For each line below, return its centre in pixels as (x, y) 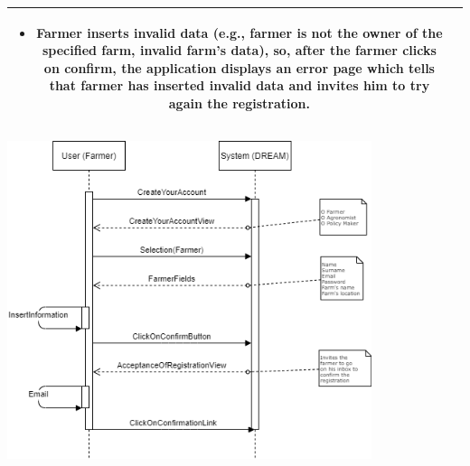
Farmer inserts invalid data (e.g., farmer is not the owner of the (240, 32)
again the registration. (239, 103)
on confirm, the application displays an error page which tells (239, 67)
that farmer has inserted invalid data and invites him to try (240, 85)
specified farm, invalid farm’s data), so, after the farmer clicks (239, 50)
